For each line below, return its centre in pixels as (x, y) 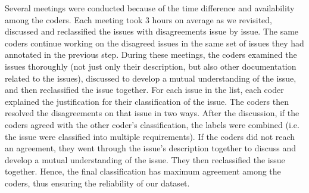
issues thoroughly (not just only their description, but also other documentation (151, 66)
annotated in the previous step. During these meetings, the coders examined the (151, 55)
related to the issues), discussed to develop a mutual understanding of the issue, (151, 78)
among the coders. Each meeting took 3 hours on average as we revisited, (138, 19)
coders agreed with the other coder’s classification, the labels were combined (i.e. (152, 124)
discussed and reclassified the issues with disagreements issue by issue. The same (152, 31)
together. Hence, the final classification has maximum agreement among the (143, 171)
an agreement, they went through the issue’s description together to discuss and (151, 148)
